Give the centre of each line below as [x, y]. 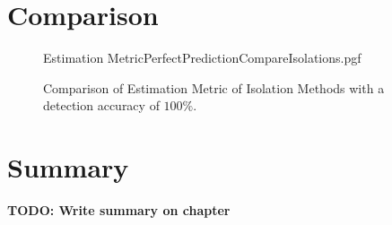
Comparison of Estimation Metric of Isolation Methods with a [214, 87]
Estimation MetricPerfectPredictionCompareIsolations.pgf [202, 58]
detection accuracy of [101, 105]
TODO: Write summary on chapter [119, 210]
